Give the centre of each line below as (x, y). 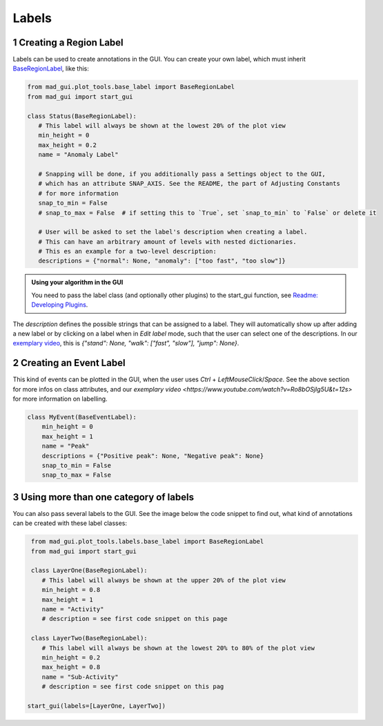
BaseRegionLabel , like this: (51, 68)
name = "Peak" (66, 446)
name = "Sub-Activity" (80, 677)
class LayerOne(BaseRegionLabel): (89, 571)
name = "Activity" (73, 609)
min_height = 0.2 (71, 657)
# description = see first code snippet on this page (135, 619)
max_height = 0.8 (71, 667)
